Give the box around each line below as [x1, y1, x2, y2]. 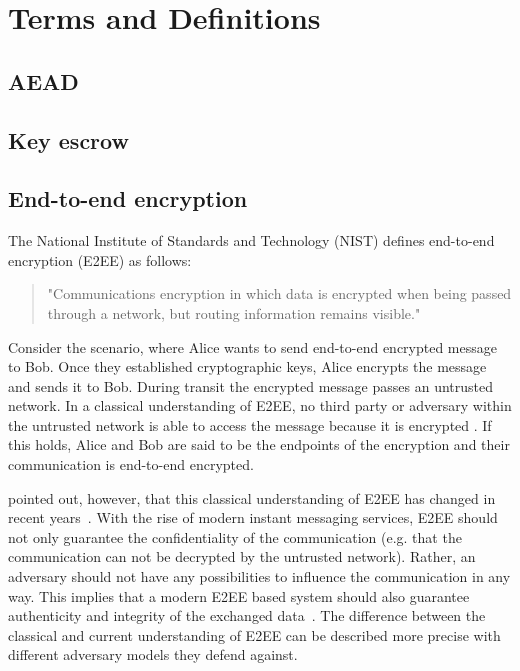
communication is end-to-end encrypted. [8, 454, 254, 475]
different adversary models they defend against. [8, 644, 298, 665]
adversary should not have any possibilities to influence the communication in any [8, 566, 511, 587]
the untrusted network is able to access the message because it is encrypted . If [8, 414, 492, 435]
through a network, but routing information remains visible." [47, 302, 421, 323]
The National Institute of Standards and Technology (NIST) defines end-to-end [8, 230, 495, 251]
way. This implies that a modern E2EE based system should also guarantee [8, 585, 470, 606]
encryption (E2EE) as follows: [8, 249, 192, 270]
